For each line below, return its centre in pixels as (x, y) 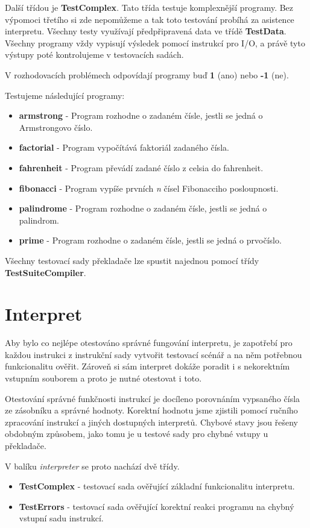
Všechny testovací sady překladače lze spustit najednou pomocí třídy (132, 260)
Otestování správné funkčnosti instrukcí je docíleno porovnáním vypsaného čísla (153, 398)
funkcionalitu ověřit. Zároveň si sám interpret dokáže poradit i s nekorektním (147, 366)
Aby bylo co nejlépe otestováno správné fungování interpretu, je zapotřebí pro (149, 343)
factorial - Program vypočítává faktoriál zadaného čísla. (124, 147)
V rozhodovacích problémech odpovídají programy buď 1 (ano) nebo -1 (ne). (147, 74)
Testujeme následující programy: (65, 95)
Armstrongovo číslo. (56, 127)
